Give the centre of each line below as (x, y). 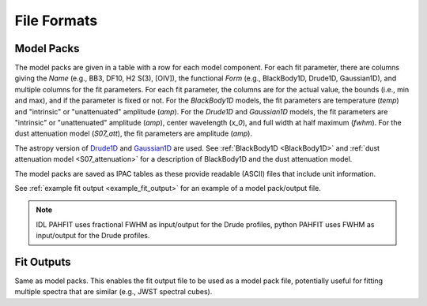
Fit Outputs (43, 261)
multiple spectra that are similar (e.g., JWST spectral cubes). (113, 292)
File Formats (56, 21)
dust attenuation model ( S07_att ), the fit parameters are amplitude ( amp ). (134, 133)
